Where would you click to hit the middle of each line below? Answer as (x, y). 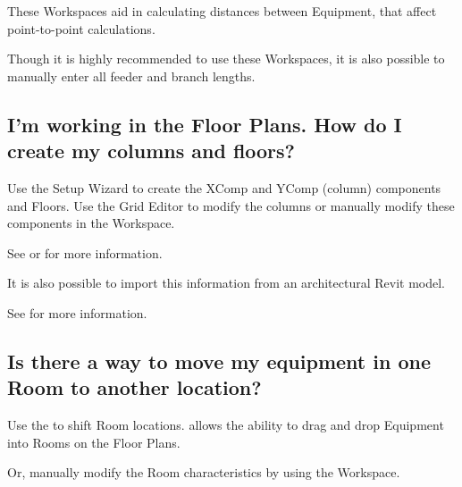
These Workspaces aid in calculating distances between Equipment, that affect (222, 11)
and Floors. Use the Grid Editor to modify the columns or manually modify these (231, 205)
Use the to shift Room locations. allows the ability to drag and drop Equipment (226, 425)
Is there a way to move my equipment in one (219, 361)
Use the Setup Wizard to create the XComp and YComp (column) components (224, 187)
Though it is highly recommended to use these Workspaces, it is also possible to (226, 59)
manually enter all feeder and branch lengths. (131, 76)
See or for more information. (85, 252)
